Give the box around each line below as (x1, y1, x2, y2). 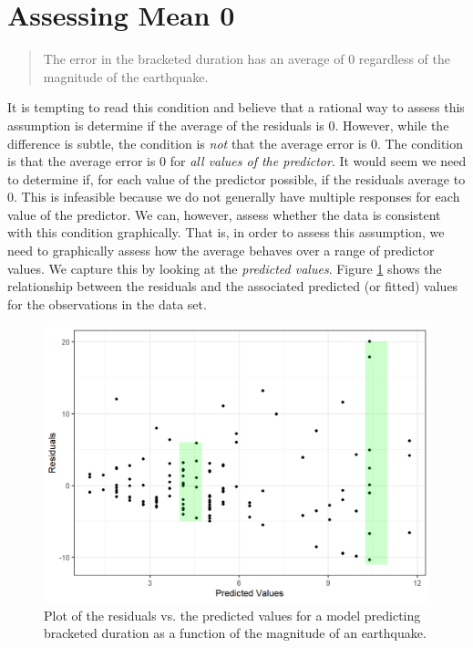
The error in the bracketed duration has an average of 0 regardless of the (43, 49, 450, 68)
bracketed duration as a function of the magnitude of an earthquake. (44, 623, 427, 643)
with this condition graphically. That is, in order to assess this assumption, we (7, 223, 445, 242)
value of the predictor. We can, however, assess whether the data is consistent (7, 204, 441, 224)
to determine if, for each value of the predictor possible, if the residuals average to (7, 169, 466, 188)
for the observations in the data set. (7, 294, 207, 313)
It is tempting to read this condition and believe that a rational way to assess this (7, 98, 465, 117)
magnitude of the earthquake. (43, 67, 209, 86)
